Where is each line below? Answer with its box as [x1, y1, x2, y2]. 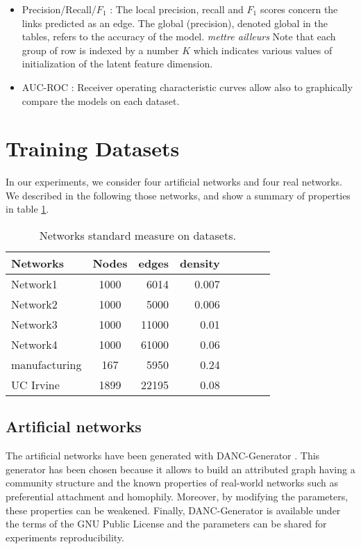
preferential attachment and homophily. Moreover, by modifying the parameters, [6, 489, 349, 504]
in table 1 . [6, 202, 49, 216]
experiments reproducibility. [6, 530, 124, 544]
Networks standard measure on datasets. [39, 227, 236, 244]
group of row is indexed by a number [22, 42, 179, 57]
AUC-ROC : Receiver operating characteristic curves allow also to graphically [22, 79, 353, 94]
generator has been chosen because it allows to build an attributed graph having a [6, 461, 355, 476]
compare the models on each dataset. [22, 93, 180, 108]
